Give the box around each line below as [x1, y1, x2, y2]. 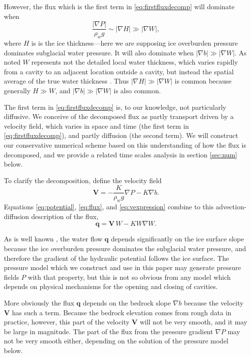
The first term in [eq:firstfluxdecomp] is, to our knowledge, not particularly [4, 102, 227, 112]
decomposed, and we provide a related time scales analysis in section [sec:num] [4, 149, 237, 159]
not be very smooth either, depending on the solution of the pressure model [4, 336, 229, 346]
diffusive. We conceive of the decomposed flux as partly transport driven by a [4, 111, 234, 121]
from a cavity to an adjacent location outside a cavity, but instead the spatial [4, 66, 234, 76]
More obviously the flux [4, 297, 75, 307]
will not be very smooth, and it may [140, 317, 248, 327]
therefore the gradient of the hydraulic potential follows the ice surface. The [4, 253, 229, 263]
